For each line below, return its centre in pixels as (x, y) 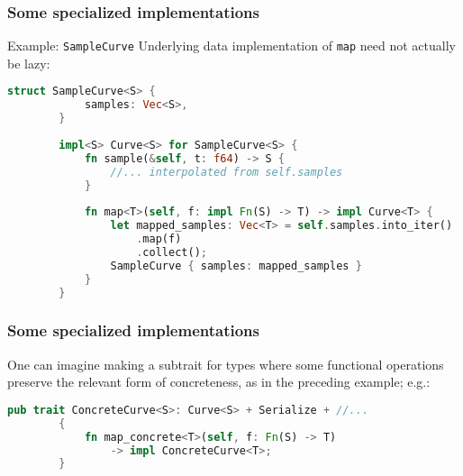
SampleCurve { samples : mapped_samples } (236, 265)
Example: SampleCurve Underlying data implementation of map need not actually (231, 46)
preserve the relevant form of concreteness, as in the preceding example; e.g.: (219, 382)
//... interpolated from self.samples (227, 172)
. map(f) (159, 239)
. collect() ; (172, 252)
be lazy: (29, 63)
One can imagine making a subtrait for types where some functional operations (226, 364)
